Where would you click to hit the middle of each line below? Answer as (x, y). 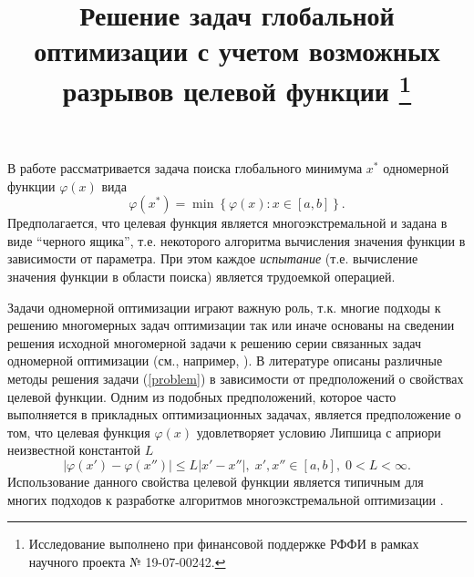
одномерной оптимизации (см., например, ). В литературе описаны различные (225, 361)
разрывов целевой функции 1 (237, 88)
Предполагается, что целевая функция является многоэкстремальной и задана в (227, 223)
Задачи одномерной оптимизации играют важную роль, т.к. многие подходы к (224, 307)
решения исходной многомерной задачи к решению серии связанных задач (215, 342)
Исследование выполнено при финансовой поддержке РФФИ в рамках (224, 544)
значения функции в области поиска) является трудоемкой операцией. (201, 277)
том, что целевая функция (79, 432)
